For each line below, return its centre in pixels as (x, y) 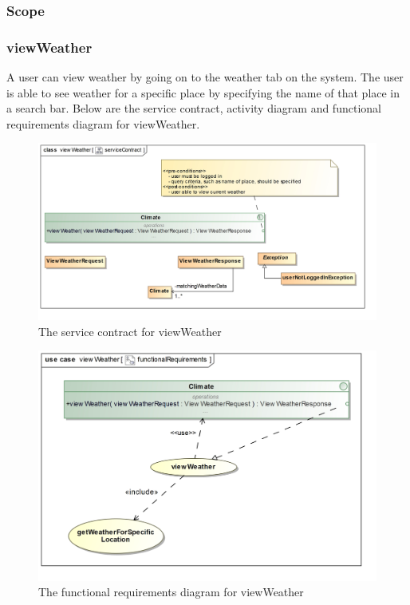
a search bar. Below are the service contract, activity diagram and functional (194, 108)
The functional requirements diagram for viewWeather (171, 592)
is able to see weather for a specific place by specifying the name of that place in (203, 92)
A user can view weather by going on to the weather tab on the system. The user (205, 77)
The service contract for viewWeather (130, 331)
